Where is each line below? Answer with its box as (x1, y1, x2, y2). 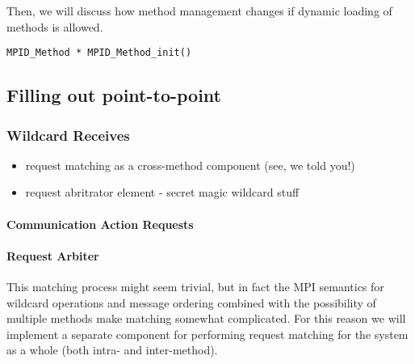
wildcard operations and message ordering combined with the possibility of (6, 294, 376, 311)
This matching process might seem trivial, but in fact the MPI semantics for (6, 278, 384, 295)
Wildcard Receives (6, 125, 130, 145)
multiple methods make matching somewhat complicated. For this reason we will (6, 310, 406, 327)
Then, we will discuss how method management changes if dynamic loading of (6, 2, 392, 19)
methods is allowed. (6, 18, 103, 35)
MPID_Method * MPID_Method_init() (6, 47, 192, 59)
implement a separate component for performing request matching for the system (6, 325, 409, 342)
